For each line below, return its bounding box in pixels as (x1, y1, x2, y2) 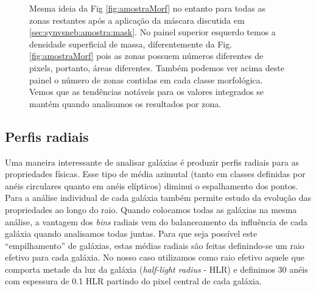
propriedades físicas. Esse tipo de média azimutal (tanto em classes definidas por (5, 167, 306, 180)
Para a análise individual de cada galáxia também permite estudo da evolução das (5, 191, 311, 204)
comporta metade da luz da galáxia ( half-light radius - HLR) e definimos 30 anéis (5, 262, 308, 275)
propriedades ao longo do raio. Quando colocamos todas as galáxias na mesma (5, 203, 297, 216)
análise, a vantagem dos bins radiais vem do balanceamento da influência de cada (5, 215, 308, 228)
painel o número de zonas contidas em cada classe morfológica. (29, 73, 263, 86)
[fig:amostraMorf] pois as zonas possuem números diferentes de (29, 49, 264, 62)
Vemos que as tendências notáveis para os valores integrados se (29, 85, 264, 98)
